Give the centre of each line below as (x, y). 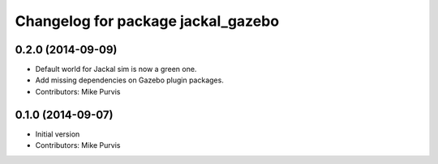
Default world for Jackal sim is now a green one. (116, 69)
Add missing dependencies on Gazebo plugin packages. (130, 80)
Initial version (58, 134)
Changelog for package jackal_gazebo (147, 21)
